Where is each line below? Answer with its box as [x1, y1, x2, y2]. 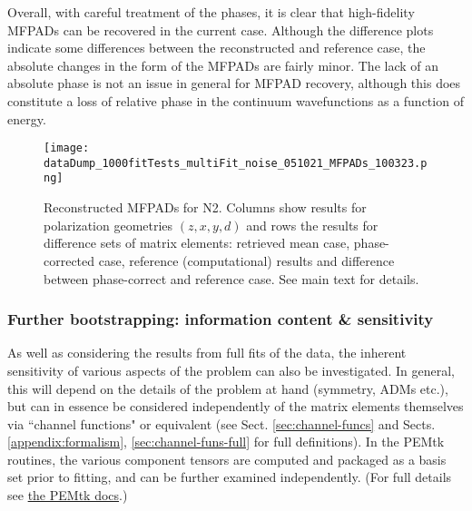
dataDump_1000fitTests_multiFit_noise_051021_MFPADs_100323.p [44, 156, 428, 170]
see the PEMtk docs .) [7, 486, 128, 505]
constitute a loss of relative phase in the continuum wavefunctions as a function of [7, 91, 464, 110]
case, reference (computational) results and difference [98, 251, 395, 270]
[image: [44, 142, 90, 155]
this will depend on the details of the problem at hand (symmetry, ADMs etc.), [7, 378, 448, 398]
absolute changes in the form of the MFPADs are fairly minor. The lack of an [7, 55, 439, 74]
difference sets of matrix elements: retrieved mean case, [44, 233, 350, 252]
